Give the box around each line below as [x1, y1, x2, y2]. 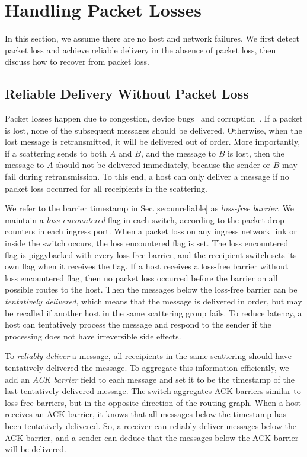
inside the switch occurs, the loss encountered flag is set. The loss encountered [5, 237, 289, 249]
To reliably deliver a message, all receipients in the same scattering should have [5, 350, 292, 362]
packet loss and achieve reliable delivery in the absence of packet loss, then [5, 43, 276, 56]
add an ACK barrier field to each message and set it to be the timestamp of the [5, 373, 295, 385]
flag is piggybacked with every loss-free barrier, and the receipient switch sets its [5, 248, 297, 261]
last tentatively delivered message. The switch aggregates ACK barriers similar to [5, 385, 301, 397]
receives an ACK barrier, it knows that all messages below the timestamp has [5, 408, 287, 420]
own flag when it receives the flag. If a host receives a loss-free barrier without [5, 260, 289, 272]
